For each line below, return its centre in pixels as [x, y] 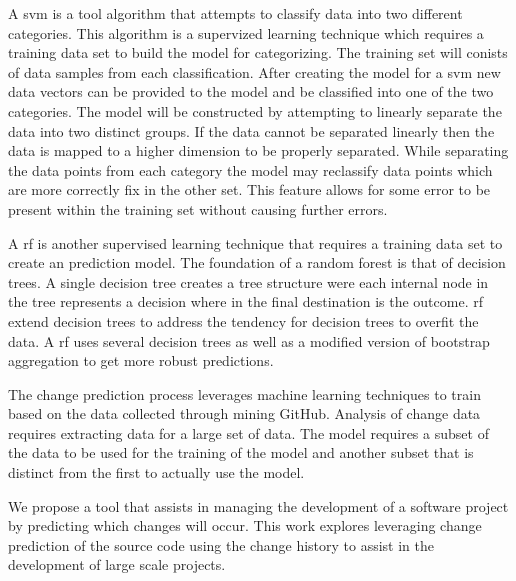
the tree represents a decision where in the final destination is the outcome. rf [245, 301]
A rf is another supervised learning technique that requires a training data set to [255, 242]
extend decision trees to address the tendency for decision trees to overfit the [243, 320]
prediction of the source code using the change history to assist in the [221, 544]
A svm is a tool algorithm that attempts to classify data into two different [235, 13]
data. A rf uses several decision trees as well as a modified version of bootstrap [249, 340]
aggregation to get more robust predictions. [141, 360]
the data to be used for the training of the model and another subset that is [241, 452]
